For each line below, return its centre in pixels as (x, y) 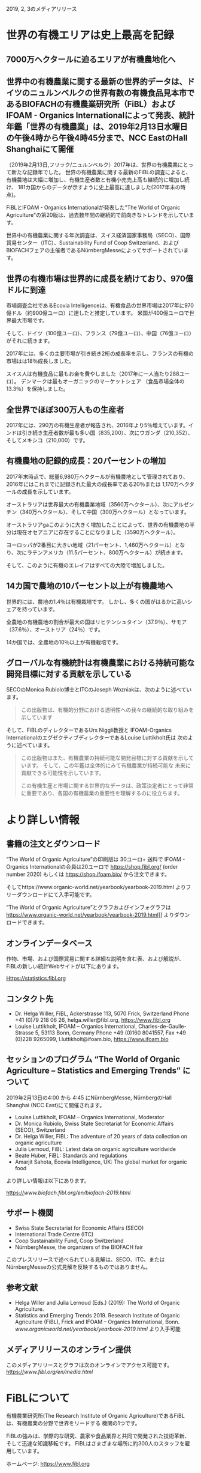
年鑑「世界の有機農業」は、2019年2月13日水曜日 (97, 126)
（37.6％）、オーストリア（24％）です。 (55, 629)
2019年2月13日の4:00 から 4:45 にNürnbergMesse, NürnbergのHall (89, 1098)
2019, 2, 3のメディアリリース (42, 9)
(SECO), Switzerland (40, 1130)
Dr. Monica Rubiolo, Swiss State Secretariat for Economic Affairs (94, 1123)
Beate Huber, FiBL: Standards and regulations (71, 1155)
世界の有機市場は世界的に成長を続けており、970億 (100, 278)
